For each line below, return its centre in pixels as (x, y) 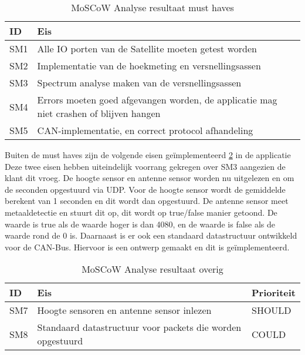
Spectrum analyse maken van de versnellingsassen (139, 83)
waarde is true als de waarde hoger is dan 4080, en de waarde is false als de (140, 224)
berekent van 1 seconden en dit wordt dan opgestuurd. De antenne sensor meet (147, 201)
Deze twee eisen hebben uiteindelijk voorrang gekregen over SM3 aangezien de (145, 166)
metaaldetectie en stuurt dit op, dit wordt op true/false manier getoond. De (141, 212)
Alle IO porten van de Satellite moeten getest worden (147, 48)
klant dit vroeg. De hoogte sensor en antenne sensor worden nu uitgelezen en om (150, 178)
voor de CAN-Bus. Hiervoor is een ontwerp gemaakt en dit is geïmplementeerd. (147, 247)
